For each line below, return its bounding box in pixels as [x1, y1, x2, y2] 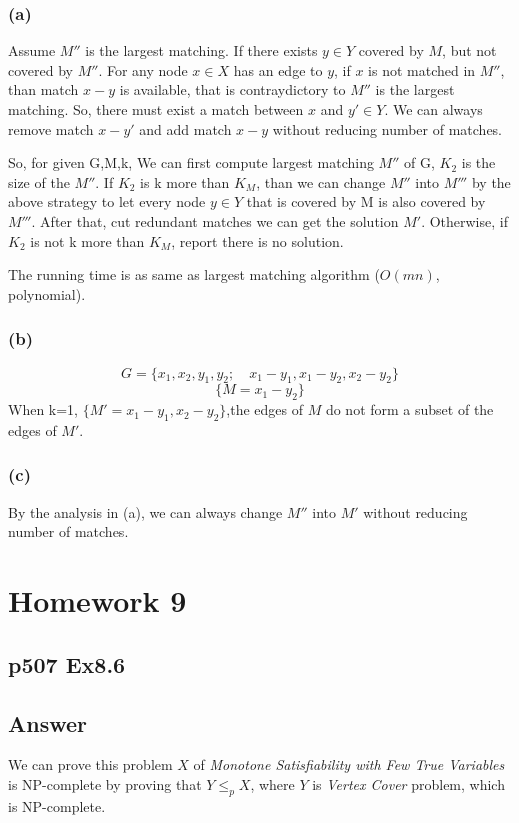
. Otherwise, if [421, 210, 508, 231]
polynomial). [8, 283, 86, 304]
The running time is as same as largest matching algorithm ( [8, 264, 380, 285]
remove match [8, 118, 94, 139]
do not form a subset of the [325, 399, 494, 420]
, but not [442, 40, 497, 61]
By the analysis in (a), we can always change [8, 501, 283, 522]
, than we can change [256, 171, 386, 192]
